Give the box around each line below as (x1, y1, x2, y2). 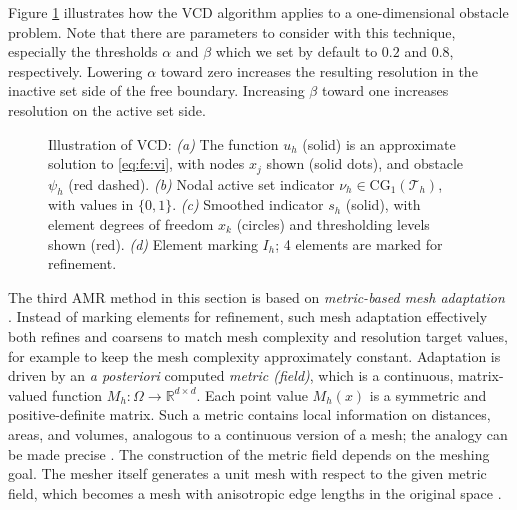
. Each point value (196, 384, 308, 405)
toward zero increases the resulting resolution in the (160, 60, 478, 81)
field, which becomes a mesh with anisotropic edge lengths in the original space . (8, 482, 502, 503)
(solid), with (345, 194, 421, 215)
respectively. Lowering (8, 60, 143, 81)
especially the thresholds (8, 41, 158, 62)
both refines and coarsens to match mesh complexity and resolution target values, (8, 325, 508, 346)
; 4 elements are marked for (275, 233, 443, 254)
